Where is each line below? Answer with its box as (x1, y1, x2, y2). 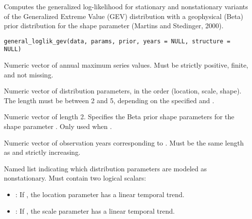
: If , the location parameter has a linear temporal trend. (15, 189, 184, 200)
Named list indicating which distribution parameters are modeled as (4, 163, 207, 173)
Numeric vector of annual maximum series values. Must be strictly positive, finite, (4, 60, 249, 70)
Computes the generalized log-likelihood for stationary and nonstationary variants (4, 1, 248, 11)
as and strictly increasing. (4, 147, 81, 157)
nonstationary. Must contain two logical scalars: (4, 173, 146, 183)
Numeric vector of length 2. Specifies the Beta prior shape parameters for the (4, 111, 234, 122)
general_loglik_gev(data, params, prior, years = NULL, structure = (4, 37, 231, 45)
